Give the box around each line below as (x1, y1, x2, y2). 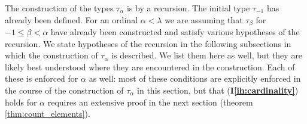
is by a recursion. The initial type (126, 2, 250, 14)
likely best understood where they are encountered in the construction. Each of (5, 60, 295, 73)
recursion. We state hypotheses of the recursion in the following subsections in (5, 37, 291, 49)
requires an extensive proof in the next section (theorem (47, 95, 253, 108)
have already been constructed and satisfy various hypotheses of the (50, 26, 300, 38)
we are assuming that (165, 13, 243, 26)
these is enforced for (5, 72, 78, 85)
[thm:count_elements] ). (5, 107, 90, 120)
